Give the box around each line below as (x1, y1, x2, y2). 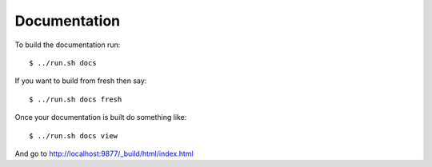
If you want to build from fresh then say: (14, 76, 147, 85)
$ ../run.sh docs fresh (29, 94, 122, 104)
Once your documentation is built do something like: (14, 113, 187, 122)
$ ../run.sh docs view (29, 131, 118, 140)
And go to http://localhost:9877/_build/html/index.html (14, 149, 194, 158)
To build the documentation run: (14, 40, 121, 50)
